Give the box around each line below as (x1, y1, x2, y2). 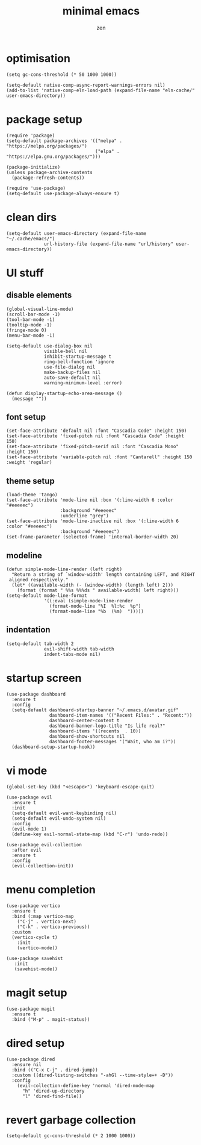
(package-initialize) (6, 164, 61, 170)
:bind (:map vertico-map (11, 913, 74, 919)
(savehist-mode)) (14, 966, 58, 972)
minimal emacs (62, 4, 140, 18)
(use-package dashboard (6, 691, 66, 697)
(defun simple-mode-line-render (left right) (6, 566, 122, 572)
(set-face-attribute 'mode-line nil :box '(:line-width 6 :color (6, 497, 173, 504)
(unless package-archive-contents (6, 169, 93, 175)
